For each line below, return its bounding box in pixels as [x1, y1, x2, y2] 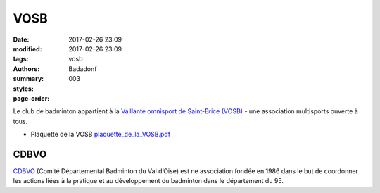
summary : [13, 75, 44, 83]
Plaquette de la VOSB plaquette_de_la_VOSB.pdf [30, 130, 171, 139]
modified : [13, 44, 42, 53]
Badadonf [68, 64, 97, 73]
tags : [13, 55, 29, 63]
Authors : [13, 64, 40, 73]
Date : [13, 35, 30, 44]
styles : [13, 85, 34, 93]
